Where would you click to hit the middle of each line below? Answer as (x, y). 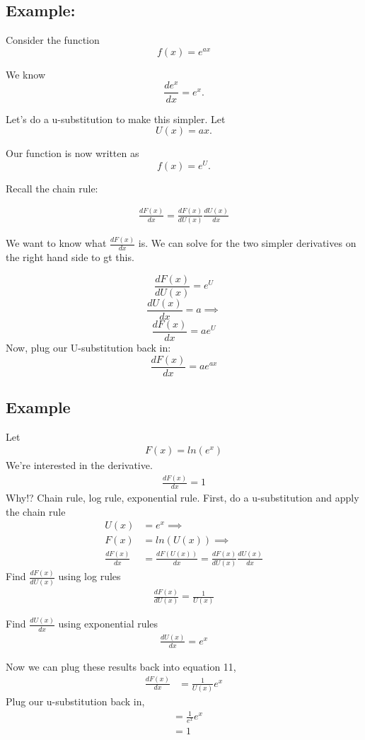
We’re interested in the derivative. (79, 465)
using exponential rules (108, 624)
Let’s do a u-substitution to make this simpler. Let (116, 118)
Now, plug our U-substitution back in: (88, 347)
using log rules (89, 576)
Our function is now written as (73, 153)
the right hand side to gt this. (70, 257)
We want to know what (56, 243)
